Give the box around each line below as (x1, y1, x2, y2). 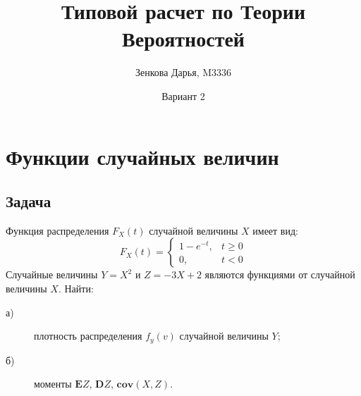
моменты (34, 376, 72, 391)
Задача (6, 190, 51, 212)
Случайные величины (6, 267, 98, 282)
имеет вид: (252, 223, 298, 237)
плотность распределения (34, 328, 142, 343)
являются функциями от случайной (204, 267, 355, 282)
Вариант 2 (161, 88, 205, 103)
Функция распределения (6, 223, 109, 237)
